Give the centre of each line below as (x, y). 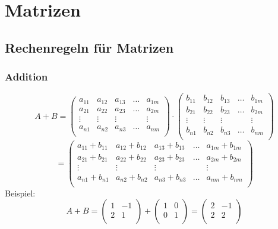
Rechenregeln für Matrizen (89, 47)
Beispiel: (20, 193)
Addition (26, 77)
